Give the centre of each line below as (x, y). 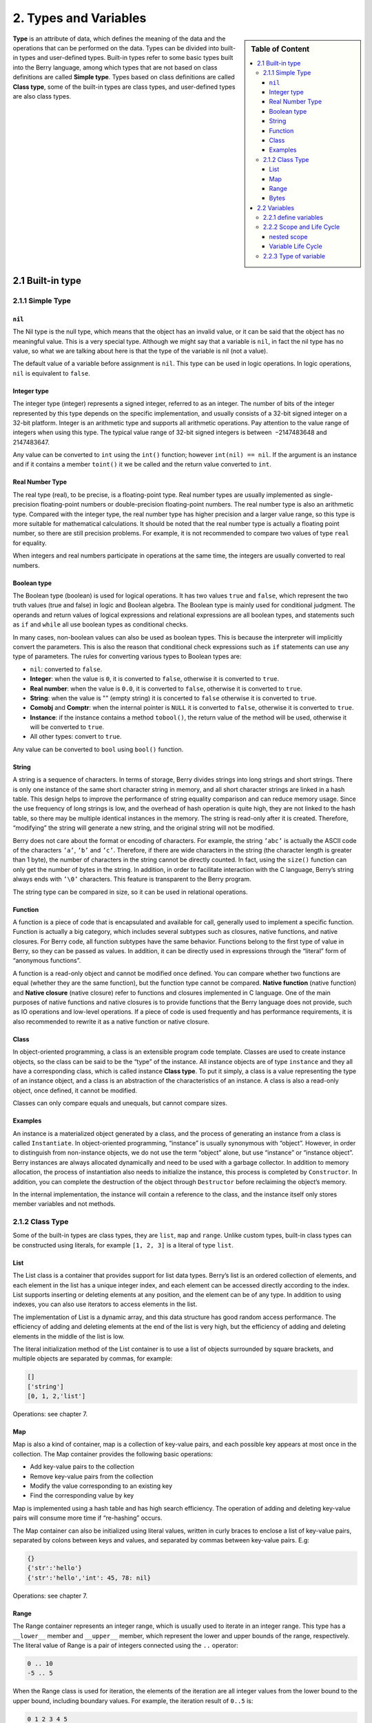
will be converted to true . (67, 727)
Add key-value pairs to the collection (82, 1467)
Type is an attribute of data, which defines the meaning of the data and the (119, 39)
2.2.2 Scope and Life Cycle (301, 227)
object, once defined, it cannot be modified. (75, 1090)
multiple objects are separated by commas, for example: (93, 1358)
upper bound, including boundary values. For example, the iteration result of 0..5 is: (133, 1701)
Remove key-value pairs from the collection (92, 1476)
